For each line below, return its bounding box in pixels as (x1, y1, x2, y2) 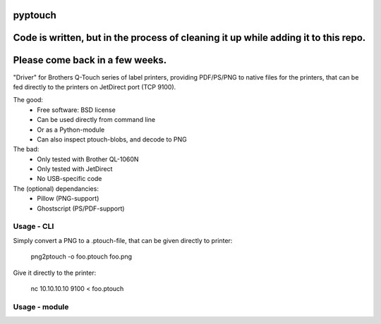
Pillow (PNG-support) (37, 194, 99, 203)
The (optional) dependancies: (13, 184, 99, 193)
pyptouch (13, 9, 56, 21)
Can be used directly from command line (37, 116, 155, 124)
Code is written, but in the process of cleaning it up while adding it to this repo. (13, 32, 366, 44)
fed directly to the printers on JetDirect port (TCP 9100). (13, 82, 176, 91)
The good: (13, 96, 44, 104)
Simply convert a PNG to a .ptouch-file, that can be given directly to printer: (13, 236, 233, 244)
